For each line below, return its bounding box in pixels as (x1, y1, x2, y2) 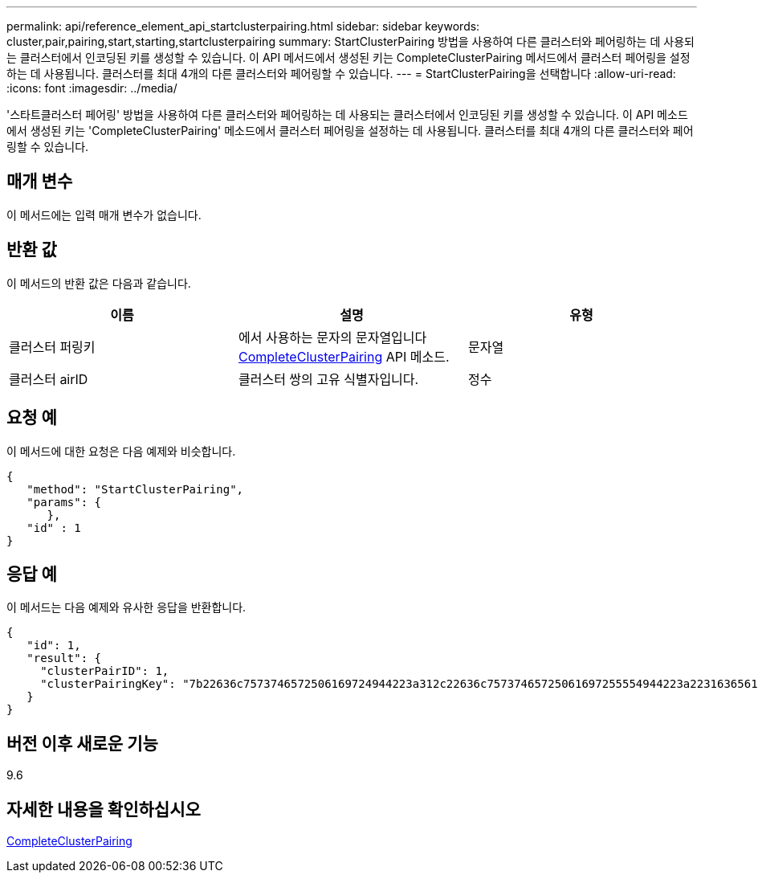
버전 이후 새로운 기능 (6, 733, 158, 754)
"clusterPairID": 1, (40, 664, 169, 678)
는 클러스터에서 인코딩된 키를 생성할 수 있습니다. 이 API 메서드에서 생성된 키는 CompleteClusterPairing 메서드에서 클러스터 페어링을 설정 (6, 51, 691, 64)
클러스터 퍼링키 (9, 338, 96, 355)
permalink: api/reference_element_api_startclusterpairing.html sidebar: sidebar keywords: (6, 19, 480, 33)
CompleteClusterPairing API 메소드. (238, 348, 450, 365)
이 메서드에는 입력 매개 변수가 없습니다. (6, 207, 202, 222)
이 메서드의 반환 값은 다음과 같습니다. (6, 276, 191, 290)
